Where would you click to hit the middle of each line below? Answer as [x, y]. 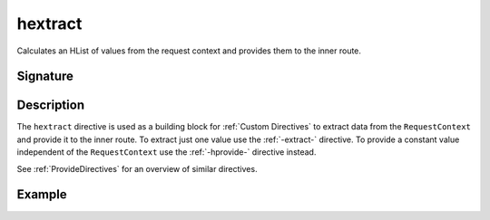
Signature [45, 77]
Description [51, 105]
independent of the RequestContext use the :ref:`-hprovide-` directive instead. [167, 152]
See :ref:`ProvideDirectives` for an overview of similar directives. [137, 168]
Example [42, 195]
